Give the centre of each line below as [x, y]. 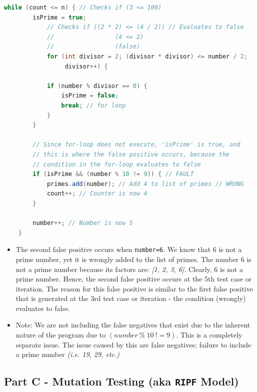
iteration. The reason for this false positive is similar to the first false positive [134, 288]
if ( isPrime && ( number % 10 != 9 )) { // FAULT [113, 174]
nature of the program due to [61, 335]
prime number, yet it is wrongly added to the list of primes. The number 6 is [133, 259]
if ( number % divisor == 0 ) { [97, 86]
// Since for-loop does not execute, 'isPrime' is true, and [136, 145]
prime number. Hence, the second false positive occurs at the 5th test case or [134, 279]
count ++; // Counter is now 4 [97, 194]
